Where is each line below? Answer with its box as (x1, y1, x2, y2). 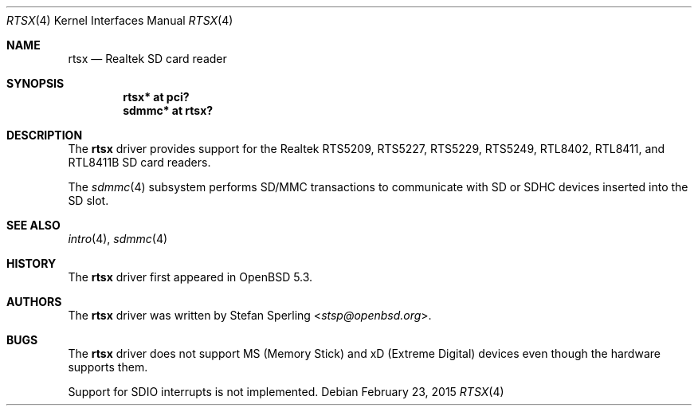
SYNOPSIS (6, 77, 65, 90)
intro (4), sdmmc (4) (68, 232, 168, 245)
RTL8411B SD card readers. (68, 155, 211, 169)
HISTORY (6, 257, 57, 270)
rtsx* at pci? (123, 90, 190, 104)
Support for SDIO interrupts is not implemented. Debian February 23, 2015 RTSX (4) (68, 385, 504, 398)
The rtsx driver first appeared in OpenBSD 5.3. (68, 270, 313, 284)
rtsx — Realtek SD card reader (68, 52, 227, 65)
